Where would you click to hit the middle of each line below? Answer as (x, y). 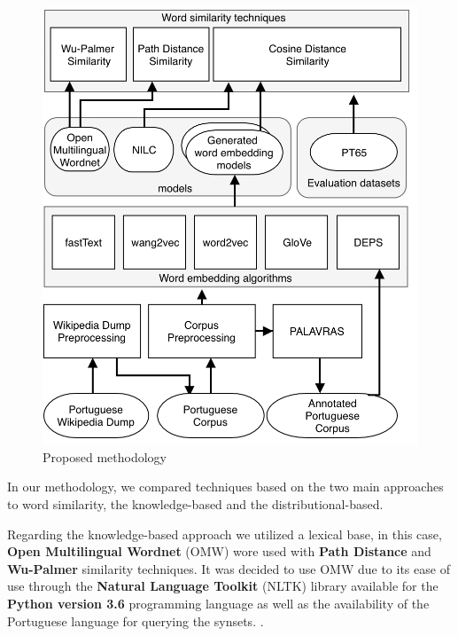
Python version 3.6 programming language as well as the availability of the (218, 603)
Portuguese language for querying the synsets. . (136, 620)
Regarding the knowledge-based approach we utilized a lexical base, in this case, (225, 534)
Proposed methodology (105, 456)
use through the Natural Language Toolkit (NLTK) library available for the (223, 586)
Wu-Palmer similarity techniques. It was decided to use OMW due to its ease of (229, 568)
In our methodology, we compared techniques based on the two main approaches (225, 487)
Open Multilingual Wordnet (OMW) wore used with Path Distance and (219, 551)
